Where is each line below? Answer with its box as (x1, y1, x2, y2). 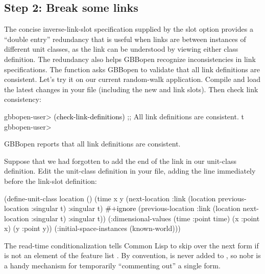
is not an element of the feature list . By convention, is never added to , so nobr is (4, 250, 261, 261)
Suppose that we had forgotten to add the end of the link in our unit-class (4, 155, 236, 166)
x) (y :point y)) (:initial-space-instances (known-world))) (4, 223, 181, 234)
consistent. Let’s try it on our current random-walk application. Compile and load (4, 74, 260, 85)
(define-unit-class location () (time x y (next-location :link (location (4, 193, 216, 203)
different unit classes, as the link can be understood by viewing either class (4, 44, 238, 54)
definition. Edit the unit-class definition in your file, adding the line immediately (4, 165, 256, 176)
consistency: (4, 94, 41, 104)
